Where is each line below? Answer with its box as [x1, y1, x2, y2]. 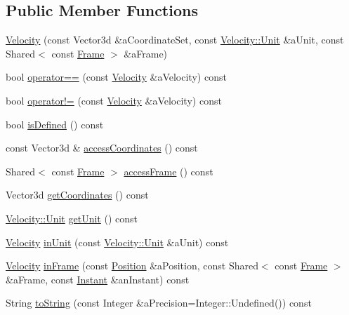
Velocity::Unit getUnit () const [6, 210, 138, 225]
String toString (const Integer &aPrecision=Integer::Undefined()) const [6, 295, 312, 310]
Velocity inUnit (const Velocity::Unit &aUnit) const [6, 234, 229, 249]
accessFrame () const [124, 163, 213, 178]
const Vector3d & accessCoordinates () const [6, 140, 198, 155]
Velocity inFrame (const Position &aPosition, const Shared [6, 258, 258, 273]
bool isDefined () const [6, 116, 104, 131]
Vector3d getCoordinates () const [6, 187, 149, 202]
